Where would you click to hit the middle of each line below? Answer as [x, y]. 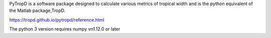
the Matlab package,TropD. [37, 10]
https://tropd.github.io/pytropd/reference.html [57, 19]
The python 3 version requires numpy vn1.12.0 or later [65, 29]
